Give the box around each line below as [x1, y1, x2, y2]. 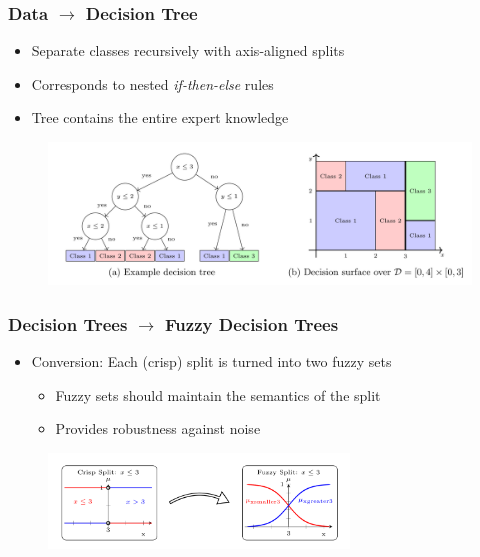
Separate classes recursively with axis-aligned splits [31, 40, 345, 61]
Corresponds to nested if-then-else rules [31, 73, 274, 94]
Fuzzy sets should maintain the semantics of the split [55, 384, 381, 405]
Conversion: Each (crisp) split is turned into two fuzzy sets [31, 351, 392, 372]
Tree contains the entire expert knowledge [31, 107, 289, 128]
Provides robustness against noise [55, 418, 261, 439]
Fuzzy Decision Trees [165, 311, 339, 336]
